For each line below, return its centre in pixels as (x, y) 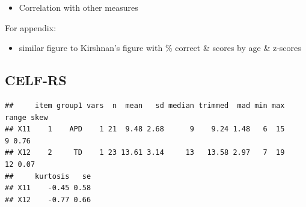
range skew (26, 117)
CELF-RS (36, 80)
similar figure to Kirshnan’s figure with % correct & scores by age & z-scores (160, 48)
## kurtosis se (48, 176)
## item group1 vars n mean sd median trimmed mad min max (145, 105)
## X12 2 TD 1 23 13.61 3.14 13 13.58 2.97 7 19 (145, 153)
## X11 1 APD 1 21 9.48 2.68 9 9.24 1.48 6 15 (145, 129)
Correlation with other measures (78, 7)
